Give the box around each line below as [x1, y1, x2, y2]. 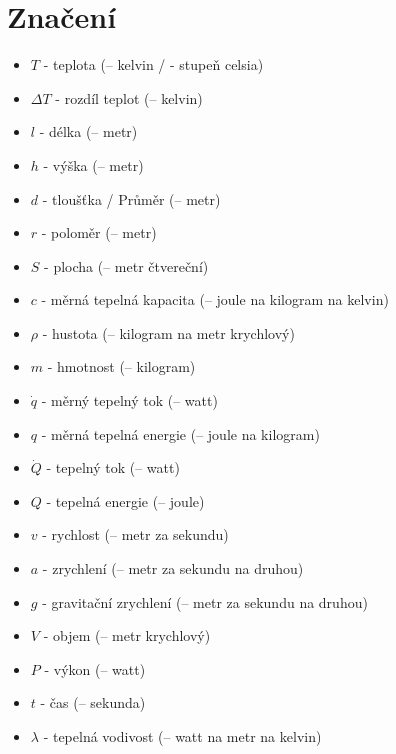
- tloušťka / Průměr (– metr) [42, 188, 221, 209]
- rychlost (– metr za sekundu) [42, 524, 229, 545]
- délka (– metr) [39, 121, 138, 142]
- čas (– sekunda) [40, 692, 146, 713]
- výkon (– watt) [44, 658, 146, 679]
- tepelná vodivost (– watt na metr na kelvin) [43, 726, 322, 746]
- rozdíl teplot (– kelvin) [55, 87, 203, 108]
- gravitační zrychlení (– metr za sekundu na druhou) [42, 591, 368, 612]
